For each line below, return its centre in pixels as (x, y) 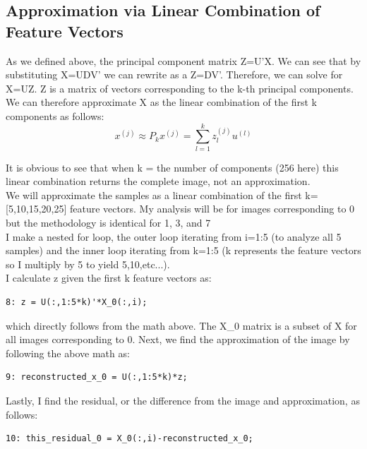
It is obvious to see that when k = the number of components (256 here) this (172, 167)
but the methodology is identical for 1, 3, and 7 (108, 223)
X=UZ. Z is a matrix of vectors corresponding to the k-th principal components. (180, 88)
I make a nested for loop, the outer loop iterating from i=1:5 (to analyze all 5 (174, 236)
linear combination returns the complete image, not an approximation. (158, 181)
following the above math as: (68, 353)
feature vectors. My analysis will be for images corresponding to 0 (212, 209)
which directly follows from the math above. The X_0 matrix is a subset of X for (181, 325)
